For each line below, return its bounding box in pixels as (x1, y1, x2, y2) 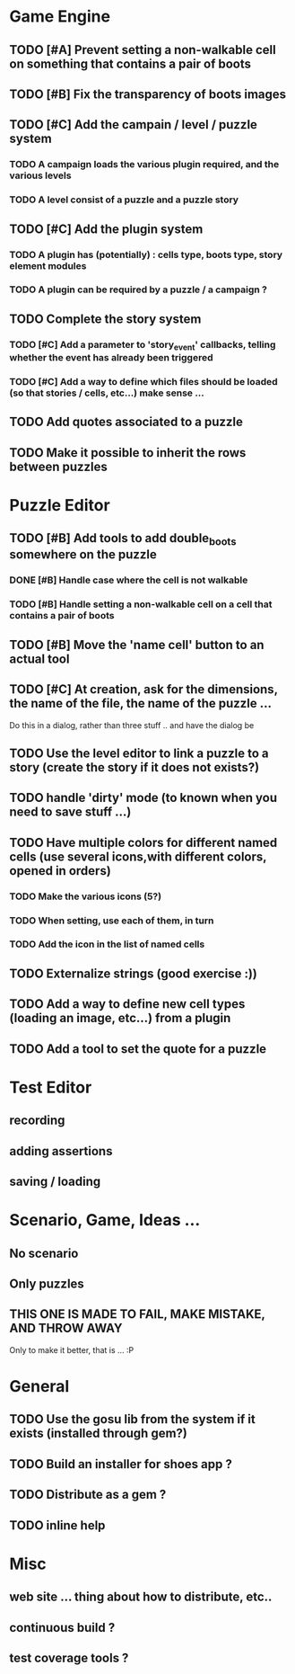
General (9, 1376, 70, 1396)
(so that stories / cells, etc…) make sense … (9, 387, 204, 399)
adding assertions (9, 1144, 113, 1159)
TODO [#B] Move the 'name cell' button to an (9, 637, 265, 653)
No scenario (9, 1245, 79, 1260)
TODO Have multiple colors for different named (9, 834, 278, 850)
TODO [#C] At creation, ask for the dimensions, (9, 681, 278, 698)
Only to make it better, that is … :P (9, 1344, 134, 1355)
